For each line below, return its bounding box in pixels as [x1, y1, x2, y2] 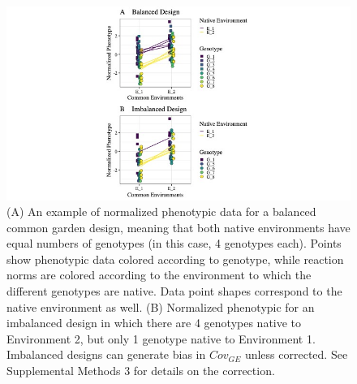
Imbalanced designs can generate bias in [6, 346, 206, 363]
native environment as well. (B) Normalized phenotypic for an [6, 298, 315, 315]
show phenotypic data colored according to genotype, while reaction [6, 250, 344, 267]
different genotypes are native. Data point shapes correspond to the [6, 283, 342, 300]
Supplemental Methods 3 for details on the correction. [6, 362, 275, 379]
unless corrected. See [244, 346, 348, 363]
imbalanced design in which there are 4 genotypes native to [6, 314, 302, 331]
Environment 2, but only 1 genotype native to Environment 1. [6, 330, 316, 347]
